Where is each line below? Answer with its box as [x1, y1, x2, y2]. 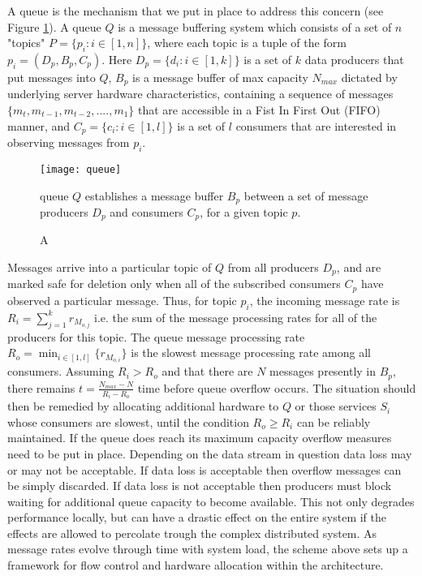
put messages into [7, 68, 96, 85]
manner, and [7, 117, 71, 134]
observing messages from [7, 134, 130, 151]
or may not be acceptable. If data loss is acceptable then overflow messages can [7, 461, 402, 478]
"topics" [7, 34, 45, 51]
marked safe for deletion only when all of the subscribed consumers [7, 275, 341, 292]
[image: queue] [40, 163, 122, 175]
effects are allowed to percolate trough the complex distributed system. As [7, 524, 377, 541]
